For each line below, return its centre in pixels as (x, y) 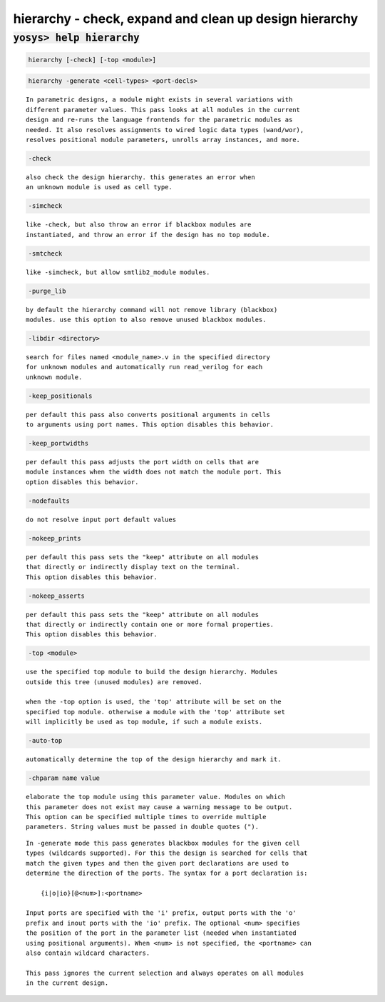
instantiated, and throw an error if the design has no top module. (148, 235)
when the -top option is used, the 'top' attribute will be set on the (154, 702)
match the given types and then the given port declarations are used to (158, 863)
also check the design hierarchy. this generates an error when (141, 177)
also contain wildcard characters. (88, 953)
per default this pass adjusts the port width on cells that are (143, 462)
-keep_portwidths (58, 444)
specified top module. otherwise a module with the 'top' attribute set (155, 712)
